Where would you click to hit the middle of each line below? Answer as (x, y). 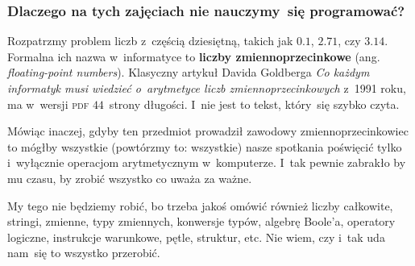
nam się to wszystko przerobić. (84, 253)
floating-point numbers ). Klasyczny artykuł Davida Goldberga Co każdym (189, 72)
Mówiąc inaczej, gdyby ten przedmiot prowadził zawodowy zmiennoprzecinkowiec (208, 131)
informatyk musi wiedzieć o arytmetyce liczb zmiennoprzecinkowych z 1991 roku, (207, 88)
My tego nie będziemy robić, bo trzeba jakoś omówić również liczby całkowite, (200, 205)
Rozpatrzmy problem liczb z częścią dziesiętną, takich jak (150, 41)
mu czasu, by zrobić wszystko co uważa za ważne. (130, 178)
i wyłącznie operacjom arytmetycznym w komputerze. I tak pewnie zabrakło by (207, 162)
